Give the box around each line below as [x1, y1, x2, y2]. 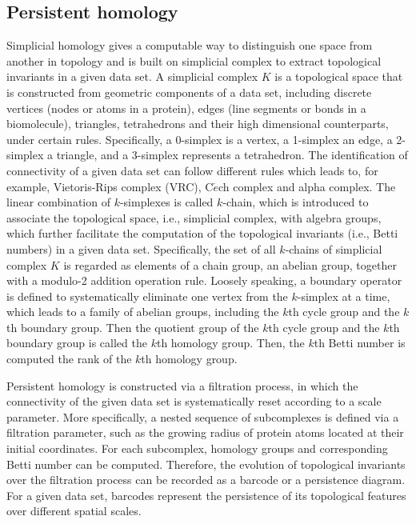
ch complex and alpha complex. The [218, 178, 396, 194]
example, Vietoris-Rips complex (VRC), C [6, 178, 214, 194]
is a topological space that [274, 68, 403, 85]
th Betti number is [314, 334, 406, 351]
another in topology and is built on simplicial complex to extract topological [6, 52, 382, 69]
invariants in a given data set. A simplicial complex [6, 68, 258, 85]
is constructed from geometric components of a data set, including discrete [6, 83, 372, 100]
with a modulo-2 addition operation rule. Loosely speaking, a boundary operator [6, 272, 402, 289]
